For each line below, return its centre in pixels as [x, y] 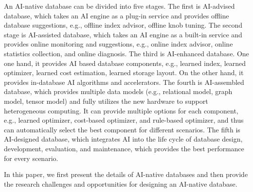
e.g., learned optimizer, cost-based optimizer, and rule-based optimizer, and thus [124, 120]
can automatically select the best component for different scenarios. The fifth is [122, 129]
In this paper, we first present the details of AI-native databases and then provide [126, 174]
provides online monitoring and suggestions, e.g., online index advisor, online [118, 44]
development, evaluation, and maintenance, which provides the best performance [124, 148]
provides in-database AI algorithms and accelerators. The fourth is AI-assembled [124, 82]
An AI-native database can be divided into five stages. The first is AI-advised [119, 6]
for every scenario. [31, 158]
